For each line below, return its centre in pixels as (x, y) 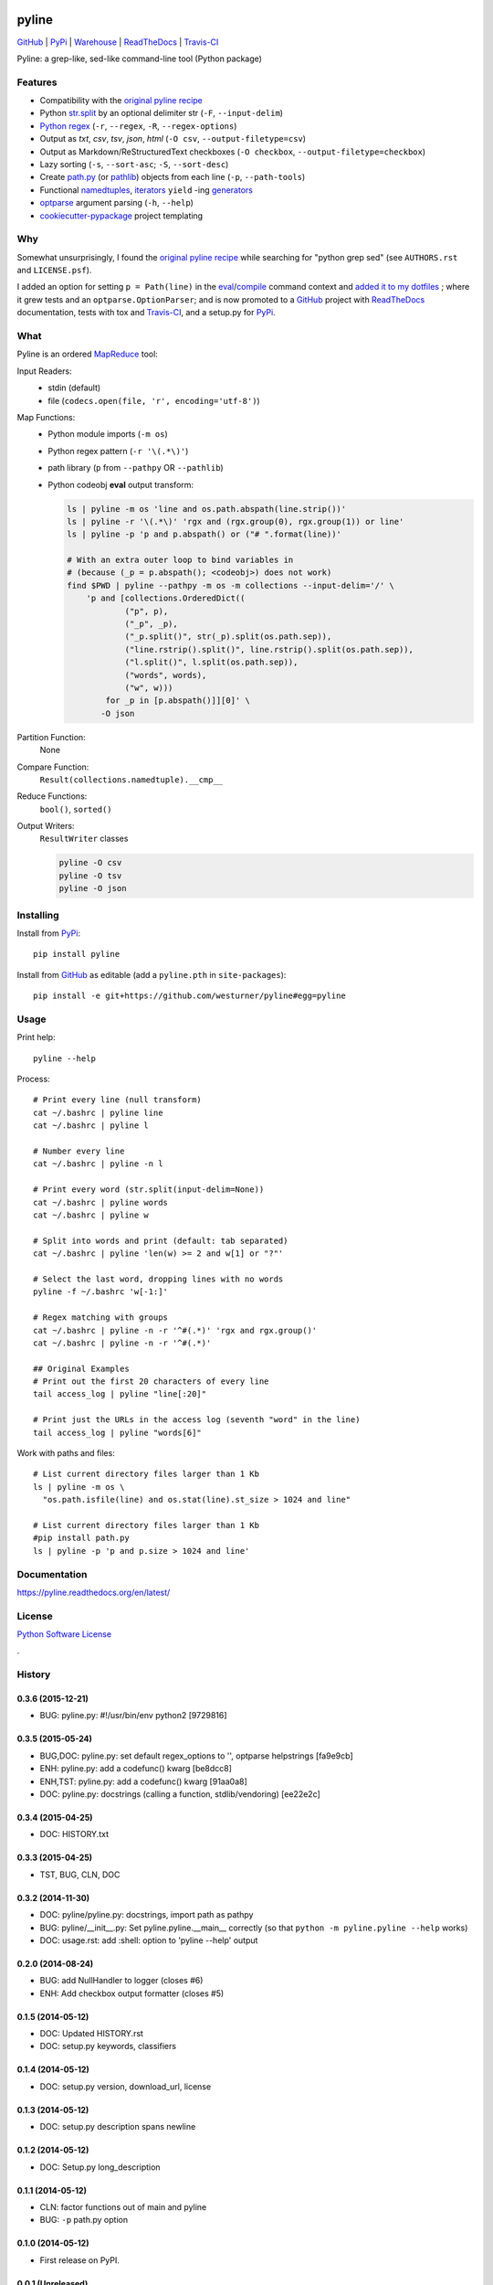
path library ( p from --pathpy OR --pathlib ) (136, 468)
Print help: (36, 1037)
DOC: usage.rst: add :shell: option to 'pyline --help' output (149, 1940)
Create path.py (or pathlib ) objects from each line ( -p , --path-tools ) (173, 177)
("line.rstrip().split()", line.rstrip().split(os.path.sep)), (269, 649)
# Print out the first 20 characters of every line (151, 1382)
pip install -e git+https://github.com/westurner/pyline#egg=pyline (189, 996)
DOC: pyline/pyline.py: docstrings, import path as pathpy (147, 1915)
